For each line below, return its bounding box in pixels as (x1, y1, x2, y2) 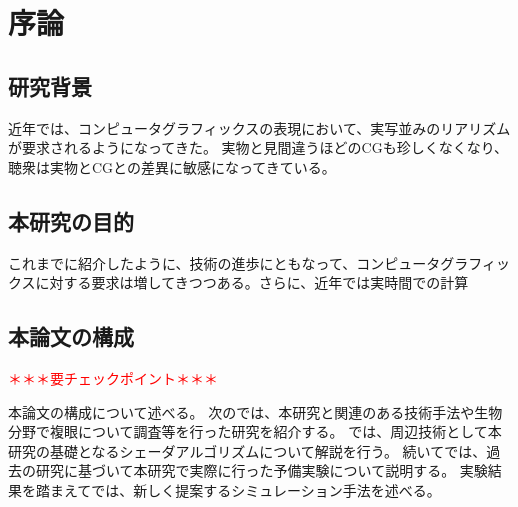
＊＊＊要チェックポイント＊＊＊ (8, 367, 218, 388)
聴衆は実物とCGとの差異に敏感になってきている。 (8, 156, 336, 177)
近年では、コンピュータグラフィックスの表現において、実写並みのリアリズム (8, 117, 511, 138)
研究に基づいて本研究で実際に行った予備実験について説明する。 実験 (35, 460, 488, 481)
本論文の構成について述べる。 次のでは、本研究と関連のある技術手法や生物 (8, 401, 503, 422)
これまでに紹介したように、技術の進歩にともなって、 (8, 252, 357, 273)
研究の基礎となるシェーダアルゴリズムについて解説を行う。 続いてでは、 (8, 440, 487, 461)
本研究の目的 (8, 205, 134, 236)
